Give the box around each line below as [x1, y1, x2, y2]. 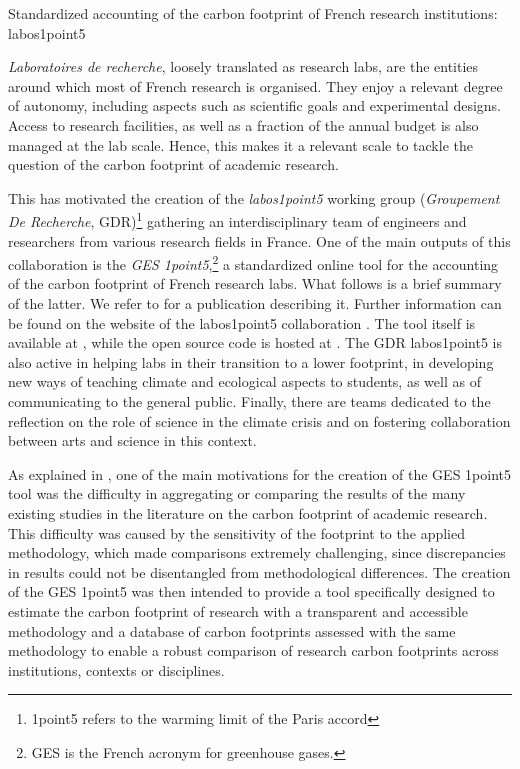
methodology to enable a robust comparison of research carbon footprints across [8, 640, 499, 661]
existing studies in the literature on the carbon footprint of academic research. [8, 502, 488, 523]
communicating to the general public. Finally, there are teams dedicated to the [8, 391, 491, 411]
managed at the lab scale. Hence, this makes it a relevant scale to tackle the [8, 134, 473, 155]
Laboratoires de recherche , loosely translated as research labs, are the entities [8, 56, 479, 77]
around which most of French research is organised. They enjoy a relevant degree [8, 75, 503, 96]
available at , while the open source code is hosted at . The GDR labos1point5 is [8, 332, 503, 353]
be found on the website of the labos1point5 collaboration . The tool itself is [8, 312, 476, 333]
